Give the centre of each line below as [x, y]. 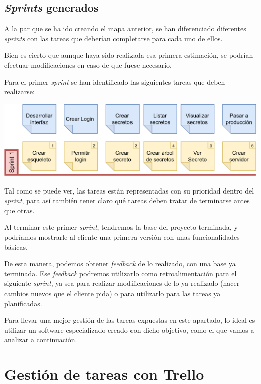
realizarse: [19, 92]
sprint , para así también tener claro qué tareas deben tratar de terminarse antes [127, 200]
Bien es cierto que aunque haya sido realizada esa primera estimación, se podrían [129, 55]
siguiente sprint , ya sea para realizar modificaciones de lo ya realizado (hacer [122, 283]
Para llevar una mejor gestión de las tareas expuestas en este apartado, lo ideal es [130, 320]
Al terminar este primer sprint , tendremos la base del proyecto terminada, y [121, 227]
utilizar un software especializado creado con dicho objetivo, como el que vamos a [129, 329]
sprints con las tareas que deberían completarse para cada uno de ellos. [113, 38]
